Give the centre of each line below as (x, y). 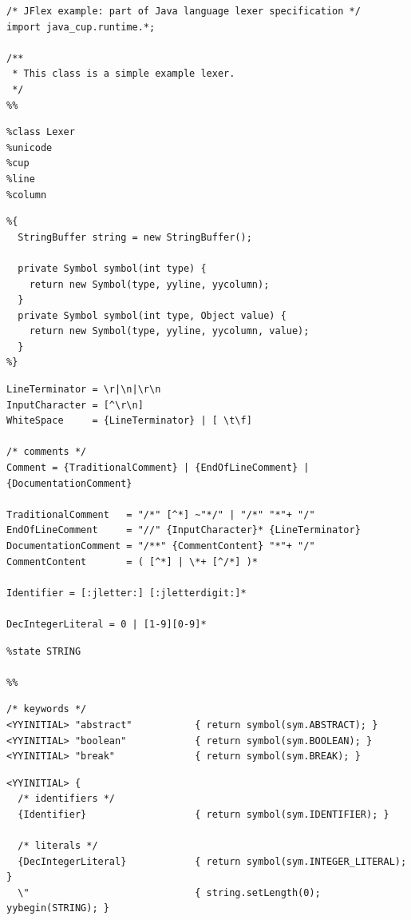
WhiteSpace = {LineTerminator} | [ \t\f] (129, 421)
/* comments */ (47, 452)
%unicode (30, 147)
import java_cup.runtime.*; (81, 27)
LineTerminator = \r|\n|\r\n (84, 390)
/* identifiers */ (67, 799)
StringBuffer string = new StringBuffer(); (135, 237)
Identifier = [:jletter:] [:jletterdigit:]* (126, 593)
